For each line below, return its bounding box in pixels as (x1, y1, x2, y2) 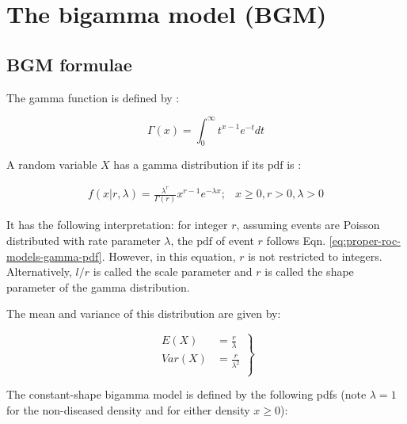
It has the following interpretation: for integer (6, 216, 228, 233)
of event (215, 232, 254, 249)
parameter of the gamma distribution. (6, 278, 190, 295)
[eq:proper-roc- (329, 232, 401, 249)
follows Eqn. (266, 232, 326, 249)
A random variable (6, 156, 97, 173)
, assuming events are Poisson (236, 216, 380, 233)
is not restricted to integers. (248, 247, 382, 264)
